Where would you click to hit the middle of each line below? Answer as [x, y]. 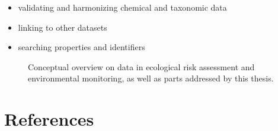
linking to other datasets [63, 27]
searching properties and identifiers [82, 47]
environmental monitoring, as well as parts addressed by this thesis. [151, 78]
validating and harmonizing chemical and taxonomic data [122, 7]
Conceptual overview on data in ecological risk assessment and [141, 66]
